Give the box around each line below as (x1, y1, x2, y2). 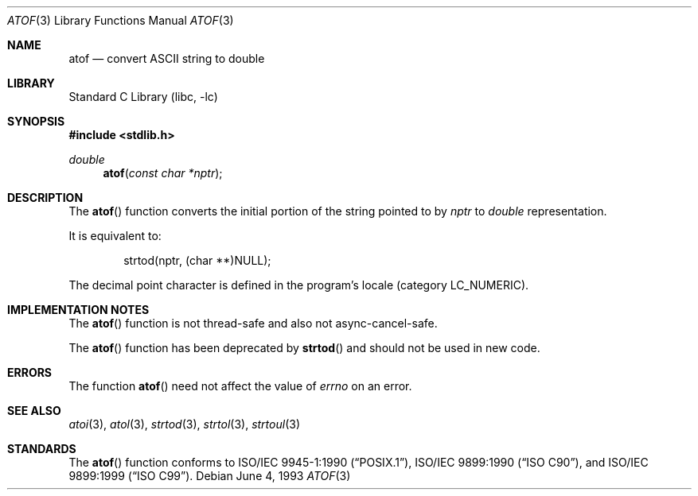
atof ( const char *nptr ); (103, 166, 223, 180)
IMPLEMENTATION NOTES (7, 303, 150, 316)
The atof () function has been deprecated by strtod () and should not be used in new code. (68, 341, 540, 355)
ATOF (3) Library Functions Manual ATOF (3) (7, 14, 234, 27)
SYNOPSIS (7, 114, 65, 128)
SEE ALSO (7, 404, 61, 417)
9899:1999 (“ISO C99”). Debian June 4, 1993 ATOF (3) (68, 469, 351, 482)
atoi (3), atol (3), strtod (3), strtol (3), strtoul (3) (68, 417, 301, 431)
